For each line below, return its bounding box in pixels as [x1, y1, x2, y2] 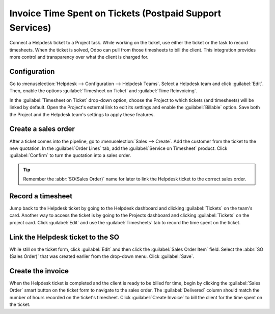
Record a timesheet [9, 192, 73, 200]
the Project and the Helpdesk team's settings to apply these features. [9, 111, 155, 117]
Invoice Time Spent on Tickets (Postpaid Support [9, 8, 222, 19]
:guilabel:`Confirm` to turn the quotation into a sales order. [9, 152, 131, 159]
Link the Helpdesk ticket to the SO [9, 232, 120, 242]
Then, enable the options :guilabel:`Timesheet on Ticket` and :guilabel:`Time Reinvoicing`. [9, 88, 198, 94]
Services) [9, 22, 51, 33]
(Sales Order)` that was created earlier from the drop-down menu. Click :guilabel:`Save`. [9, 253, 195, 259]
